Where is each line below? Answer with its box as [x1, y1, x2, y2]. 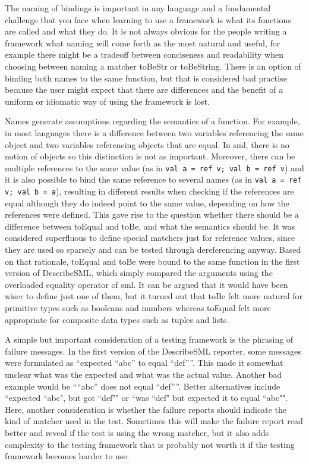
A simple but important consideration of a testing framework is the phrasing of [5, 333, 294, 346]
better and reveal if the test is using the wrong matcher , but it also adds [5, 426, 269, 438]
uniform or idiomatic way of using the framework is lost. [5, 95, 210, 107]
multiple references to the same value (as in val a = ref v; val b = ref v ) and [5, 161, 304, 174]
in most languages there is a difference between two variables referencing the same [5, 126, 304, 139]
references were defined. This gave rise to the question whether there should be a [5, 208, 299, 221]
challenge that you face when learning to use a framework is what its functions [5, 13, 291, 26]
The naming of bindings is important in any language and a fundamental [5, 2, 271, 14]
